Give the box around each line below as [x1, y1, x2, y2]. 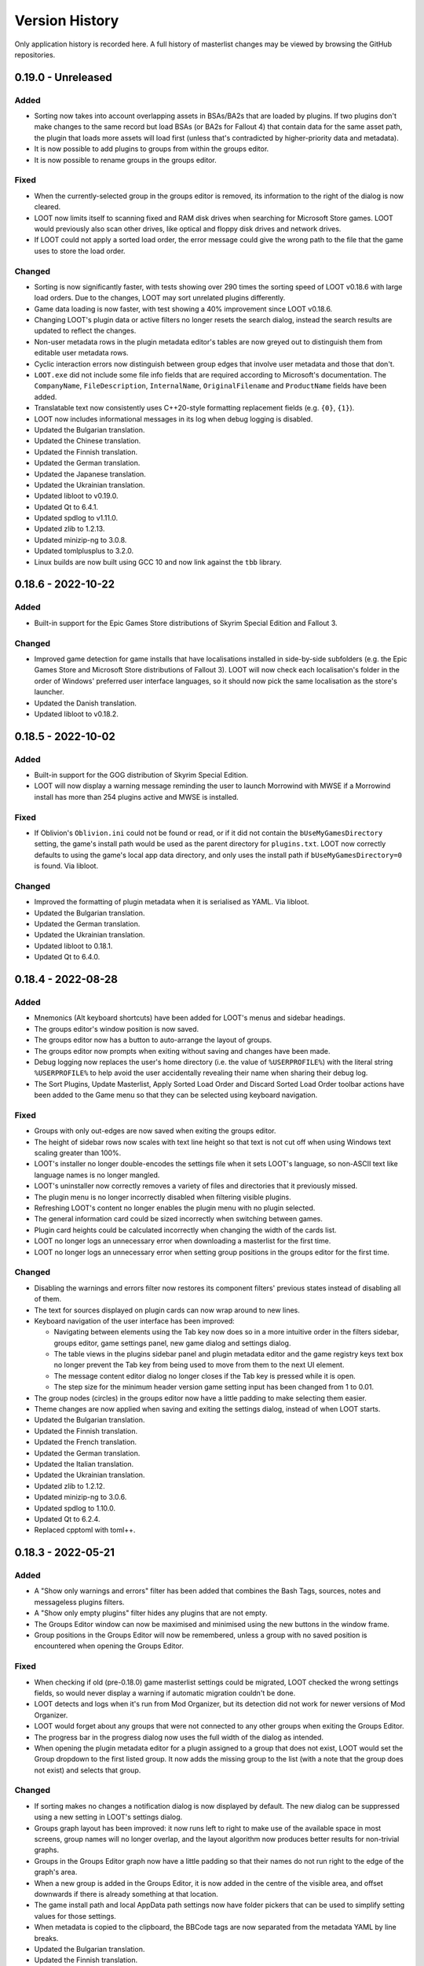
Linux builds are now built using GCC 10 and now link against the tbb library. [34, 557, 282, 566]
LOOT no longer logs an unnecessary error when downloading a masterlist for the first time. [34, 1236, 331, 1246]
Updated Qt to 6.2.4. [34, 1514, 101, 1523]
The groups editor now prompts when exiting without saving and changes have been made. [34, 1046, 331, 1055]
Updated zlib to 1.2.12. [34, 1481, 105, 1490]
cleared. [34, 202, 61, 212]
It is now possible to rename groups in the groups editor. [34, 155, 217, 164]
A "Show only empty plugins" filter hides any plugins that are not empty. [34, 1608, 268, 1618]
